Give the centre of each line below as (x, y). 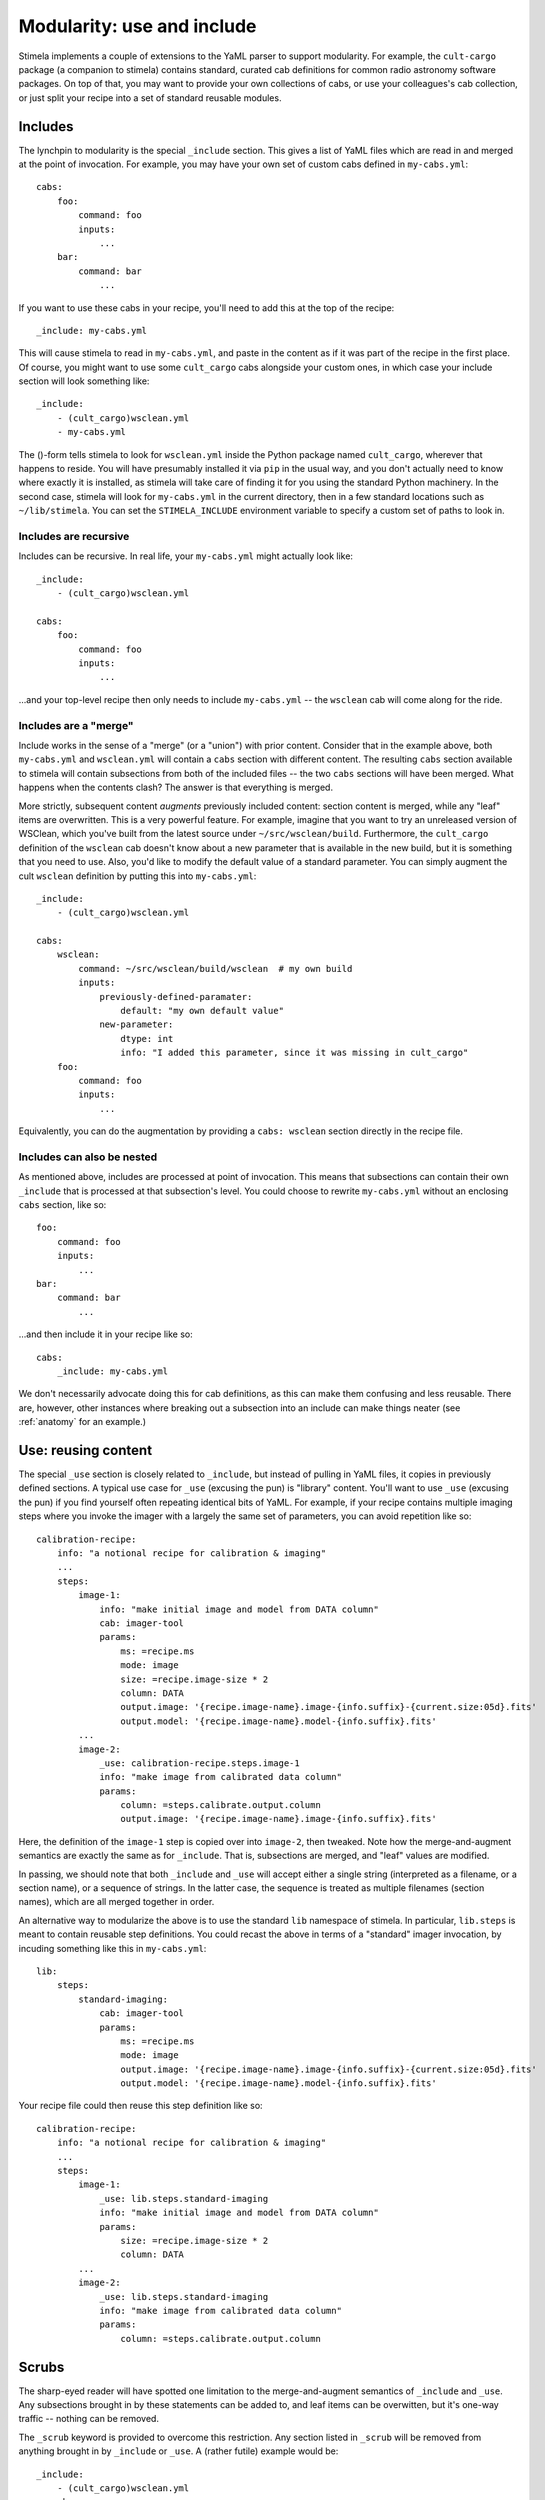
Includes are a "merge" (76, 725)
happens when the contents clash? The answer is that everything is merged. (176, 787)
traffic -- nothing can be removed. (89, 2419)
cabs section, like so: (62, 1205)
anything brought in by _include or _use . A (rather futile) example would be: (178, 2451)
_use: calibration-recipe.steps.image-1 (199, 1763)
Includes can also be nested (88, 1157)
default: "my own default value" (202, 1011)
